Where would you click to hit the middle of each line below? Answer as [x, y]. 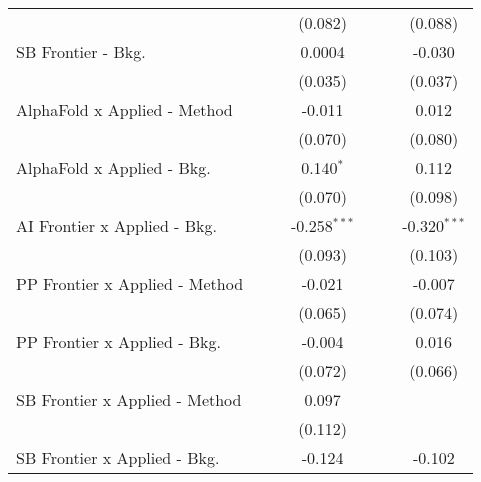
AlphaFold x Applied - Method [124, 109]
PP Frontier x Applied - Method [130, 283]
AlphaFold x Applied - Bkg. [113, 167]
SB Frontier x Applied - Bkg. [118, 457]
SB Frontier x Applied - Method [129, 399]
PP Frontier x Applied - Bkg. [119, 341]
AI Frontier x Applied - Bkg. [116, 225]
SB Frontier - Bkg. [81, 51]
